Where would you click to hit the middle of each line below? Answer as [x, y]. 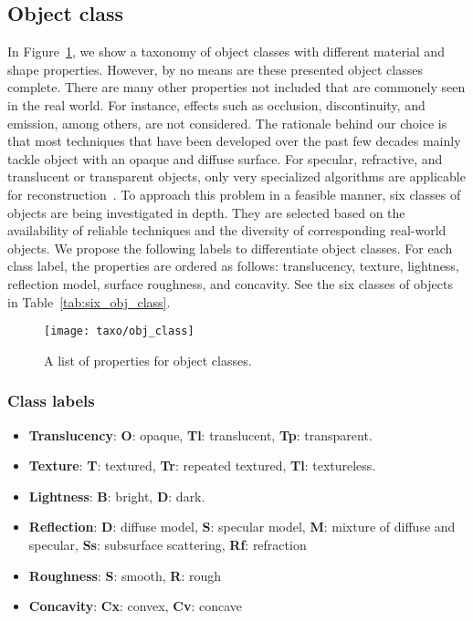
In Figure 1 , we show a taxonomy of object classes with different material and [226, 52]
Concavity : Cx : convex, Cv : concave [136, 606]
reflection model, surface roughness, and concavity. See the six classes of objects [230, 283]
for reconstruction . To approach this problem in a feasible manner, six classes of [234, 194]
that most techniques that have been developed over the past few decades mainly [234, 141]
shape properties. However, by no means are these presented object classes [215, 69]
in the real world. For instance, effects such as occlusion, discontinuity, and [216, 104]
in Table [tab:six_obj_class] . [89, 301]
